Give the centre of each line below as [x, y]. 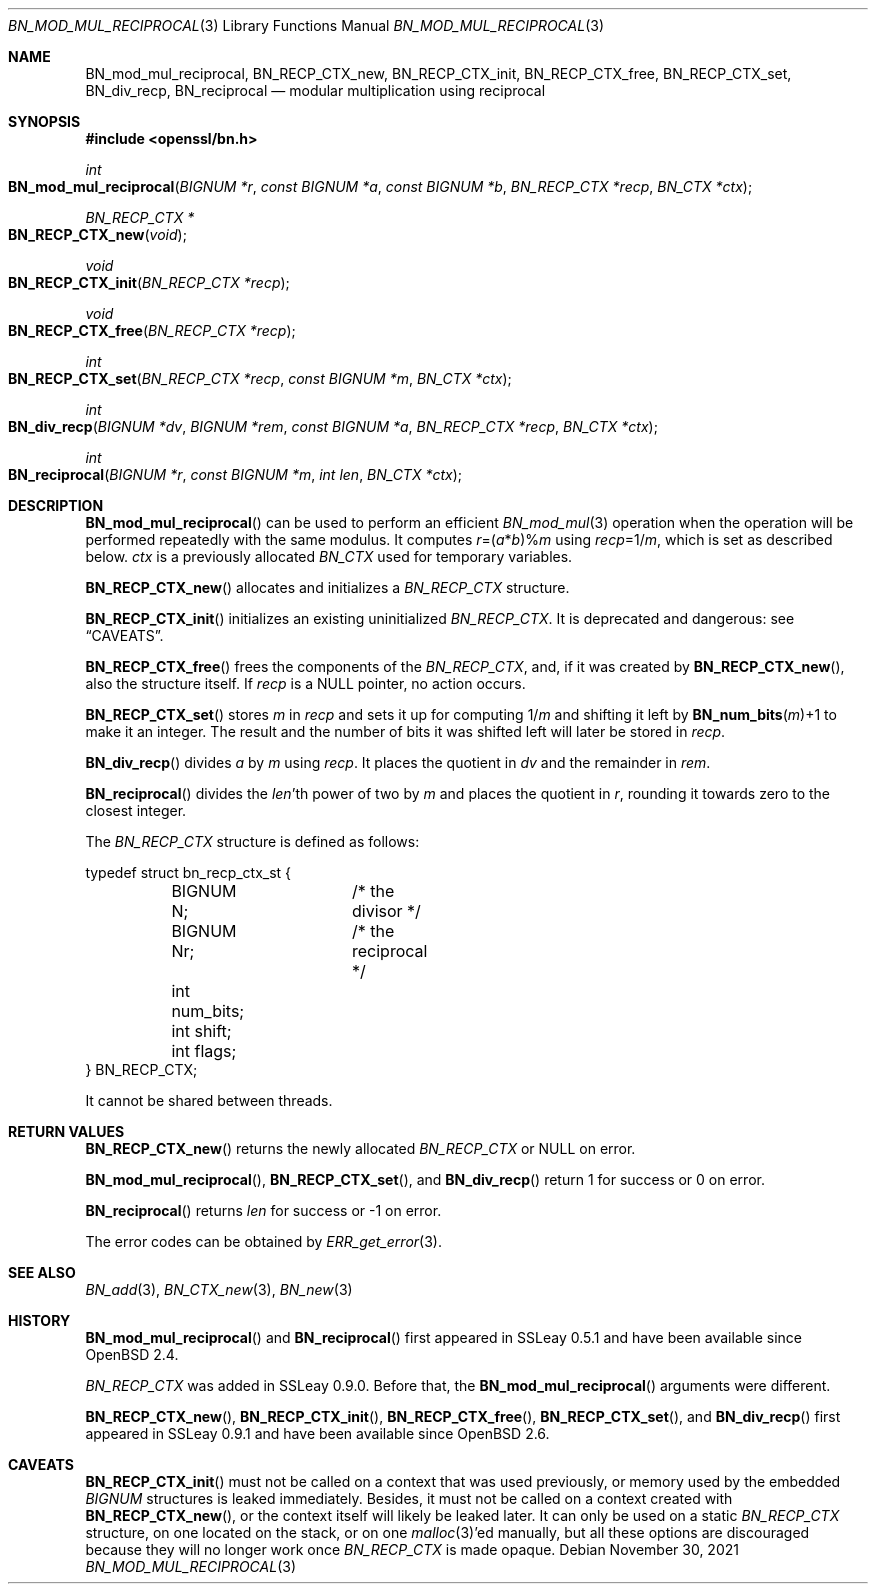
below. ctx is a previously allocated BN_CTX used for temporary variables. [329, 556]
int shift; [201, 1031]
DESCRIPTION [56, 505]
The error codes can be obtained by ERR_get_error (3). [263, 1241]
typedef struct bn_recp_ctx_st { [188, 872]
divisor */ [386, 911]
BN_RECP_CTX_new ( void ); [97, 234]
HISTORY [39, 1320]
